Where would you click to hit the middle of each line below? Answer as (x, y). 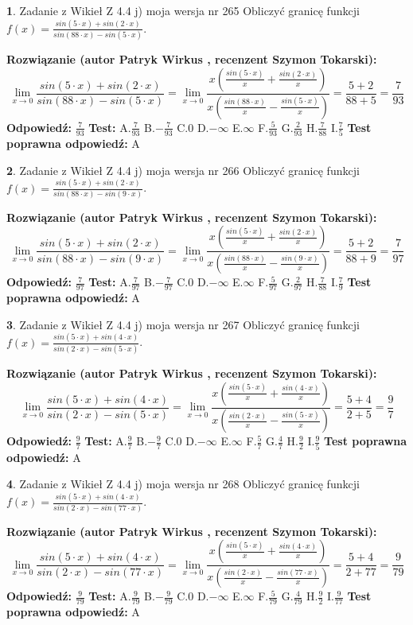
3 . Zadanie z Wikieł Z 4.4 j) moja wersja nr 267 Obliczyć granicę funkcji (183, 324)
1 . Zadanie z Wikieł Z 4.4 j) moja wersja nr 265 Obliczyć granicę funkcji (183, 10)
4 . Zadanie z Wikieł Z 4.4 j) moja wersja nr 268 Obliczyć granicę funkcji (183, 484)
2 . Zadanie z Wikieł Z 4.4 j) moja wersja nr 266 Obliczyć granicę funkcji (183, 170)
